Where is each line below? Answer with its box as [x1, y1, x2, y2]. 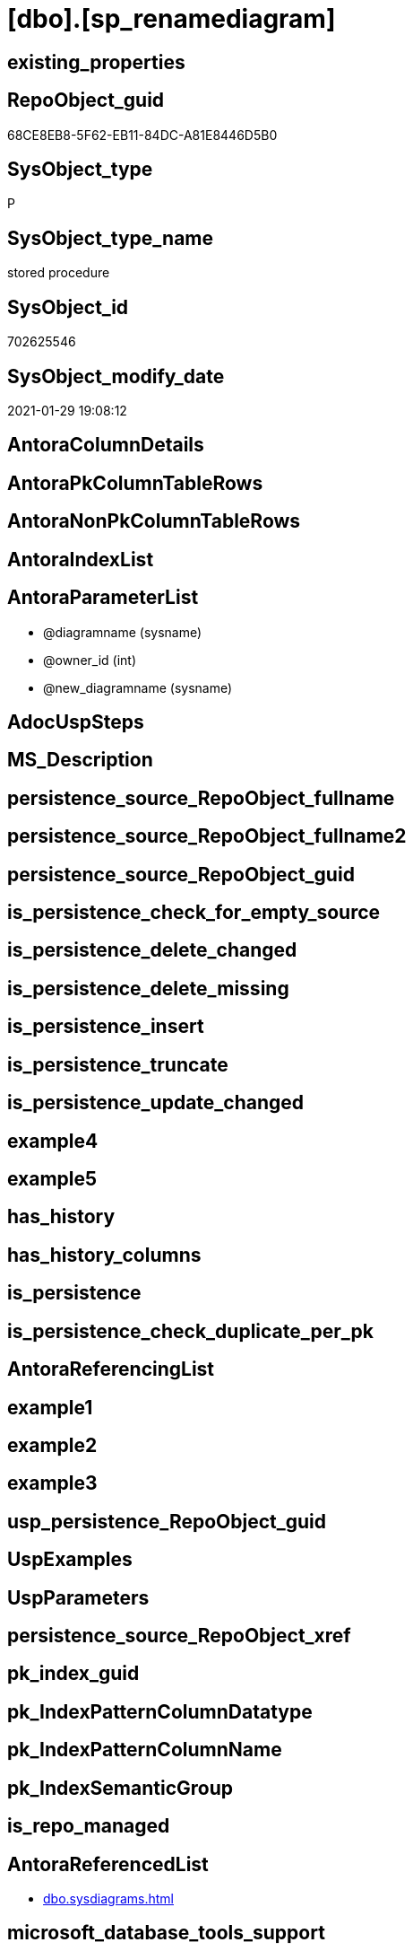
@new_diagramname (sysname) [43, 679, 233, 696]
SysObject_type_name [7, 226, 214, 249]
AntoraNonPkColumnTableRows [7, 510, 301, 533]
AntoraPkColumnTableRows [7, 471, 263, 494]
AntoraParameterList [7, 586, 199, 609]
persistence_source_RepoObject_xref [7, 1624, 351, 1648]
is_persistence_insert [7, 1015, 204, 1038]
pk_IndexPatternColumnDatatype [7, 1700, 313, 1723]
